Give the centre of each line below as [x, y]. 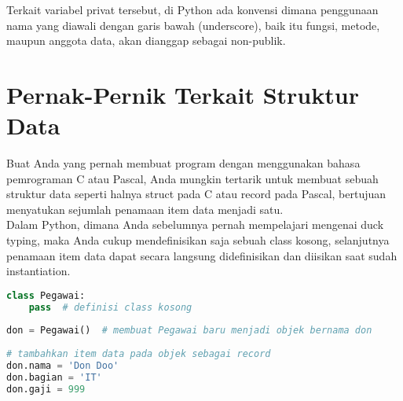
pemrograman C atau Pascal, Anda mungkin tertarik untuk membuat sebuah [192, 178]
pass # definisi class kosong [110, 307]
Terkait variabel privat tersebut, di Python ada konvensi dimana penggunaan [192, 9]
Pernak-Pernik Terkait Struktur [183, 94]
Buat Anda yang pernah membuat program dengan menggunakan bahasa [183, 163]
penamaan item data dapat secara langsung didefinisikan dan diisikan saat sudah [202, 255]
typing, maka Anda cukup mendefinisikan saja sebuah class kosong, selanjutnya [198, 240]
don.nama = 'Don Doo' [63, 366]
